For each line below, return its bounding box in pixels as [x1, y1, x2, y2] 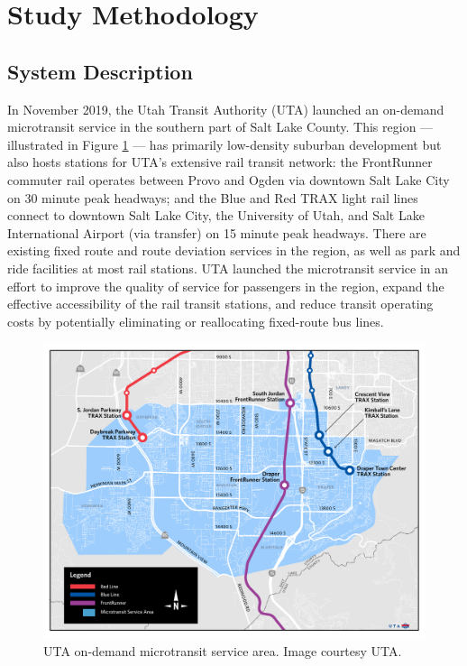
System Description [7, 57, 193, 85]
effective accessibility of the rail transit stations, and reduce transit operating [7, 294, 434, 313]
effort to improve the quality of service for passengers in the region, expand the [7, 276, 444, 295]
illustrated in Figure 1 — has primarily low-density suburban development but [7, 134, 442, 153]
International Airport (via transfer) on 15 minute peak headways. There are [7, 223, 426, 242]
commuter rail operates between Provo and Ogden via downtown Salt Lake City [7, 170, 450, 189]
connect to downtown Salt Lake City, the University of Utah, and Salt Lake [7, 206, 425, 225]
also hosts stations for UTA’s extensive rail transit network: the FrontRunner [7, 153, 433, 171]
